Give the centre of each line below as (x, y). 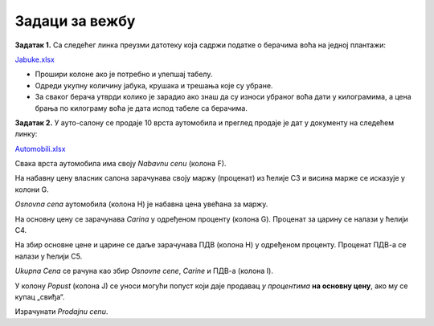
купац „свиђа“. (40, 296)
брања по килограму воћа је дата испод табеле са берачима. (141, 108)
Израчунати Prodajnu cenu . (61, 312)
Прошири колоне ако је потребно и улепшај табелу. (124, 74)
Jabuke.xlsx (35, 59)
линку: (26, 134)
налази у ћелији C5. (49, 256)
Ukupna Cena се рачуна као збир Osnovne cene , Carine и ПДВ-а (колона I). (144, 271)
